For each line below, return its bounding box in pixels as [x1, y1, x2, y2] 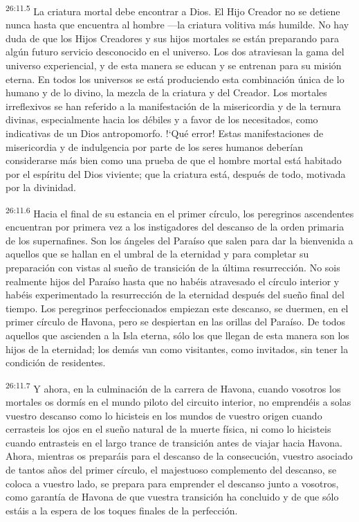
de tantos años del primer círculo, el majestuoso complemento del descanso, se [6, 462, 337, 476]
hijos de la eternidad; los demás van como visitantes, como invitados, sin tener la [6, 341, 349, 356]
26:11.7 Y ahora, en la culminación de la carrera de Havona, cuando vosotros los [6, 379, 341, 395]
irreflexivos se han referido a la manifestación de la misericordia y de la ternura [6, 98, 341, 113]
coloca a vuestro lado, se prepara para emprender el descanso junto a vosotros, [6, 476, 339, 490]
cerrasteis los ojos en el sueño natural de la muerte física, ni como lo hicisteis [6, 422, 331, 436]
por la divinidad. [6, 180, 76, 195]
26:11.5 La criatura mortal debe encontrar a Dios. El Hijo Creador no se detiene [6, 2, 340, 18]
